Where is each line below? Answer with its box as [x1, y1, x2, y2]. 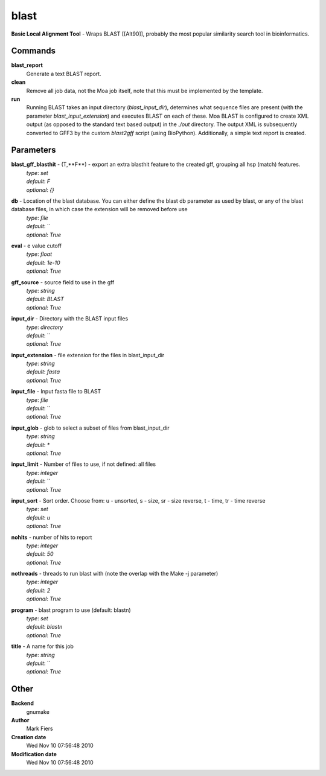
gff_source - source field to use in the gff [11, 278, 115, 286]
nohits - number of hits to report [11, 533, 92, 541]
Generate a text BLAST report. [26, 70, 102, 77]
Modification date [11, 750, 57, 757]
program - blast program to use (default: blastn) [11, 606, 131, 614]
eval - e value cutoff [11, 242, 62, 249]
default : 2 [26, 587, 51, 594]
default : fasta [26, 368, 60, 375]
